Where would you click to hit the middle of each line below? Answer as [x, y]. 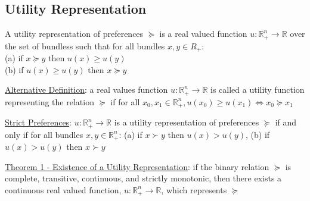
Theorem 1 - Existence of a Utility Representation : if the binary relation [137, 166]
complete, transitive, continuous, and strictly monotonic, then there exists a [143, 178]
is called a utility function [258, 89]
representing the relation [49, 101]
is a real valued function [203, 34]
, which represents [194, 189]
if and [286, 122]
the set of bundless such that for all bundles [85, 45]
